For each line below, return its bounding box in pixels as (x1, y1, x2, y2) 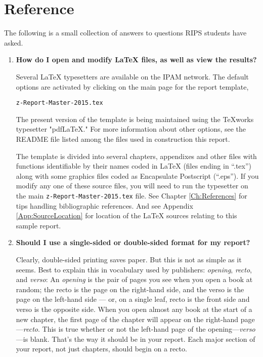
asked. (4, 37, 23, 48)
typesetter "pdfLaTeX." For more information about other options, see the (16, 124, 246, 134)
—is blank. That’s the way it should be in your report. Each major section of (16, 333, 255, 344)
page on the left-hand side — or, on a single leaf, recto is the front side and (16, 294, 250, 304)
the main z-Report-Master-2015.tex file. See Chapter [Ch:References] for (16, 190, 247, 201)
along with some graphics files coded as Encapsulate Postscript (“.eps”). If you (16, 170, 259, 181)
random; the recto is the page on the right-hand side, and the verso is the (16, 284, 244, 294)
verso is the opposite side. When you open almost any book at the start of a (16, 303, 252, 314)
